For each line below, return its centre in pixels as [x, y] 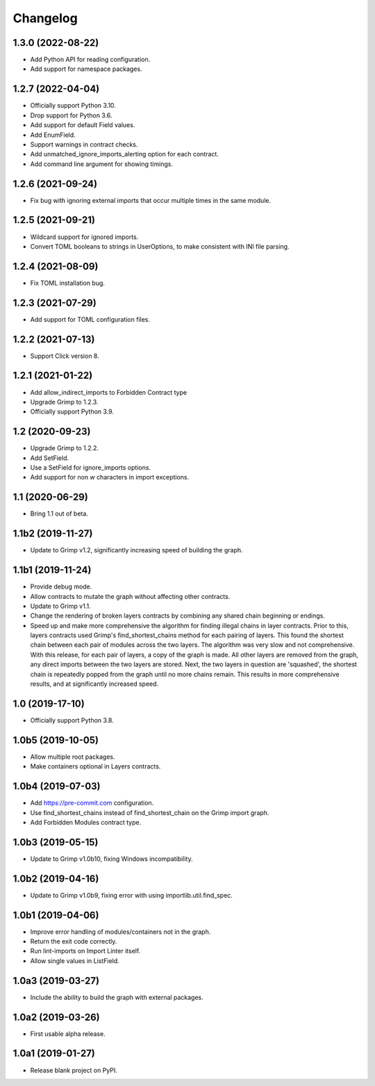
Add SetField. [50, 458]
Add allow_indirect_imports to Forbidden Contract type [109, 392]
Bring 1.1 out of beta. [59, 513]
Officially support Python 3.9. [72, 412]
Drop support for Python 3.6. [71, 115]
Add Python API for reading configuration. [90, 60]
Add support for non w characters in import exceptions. [110, 477]
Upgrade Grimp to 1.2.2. [65, 448]
